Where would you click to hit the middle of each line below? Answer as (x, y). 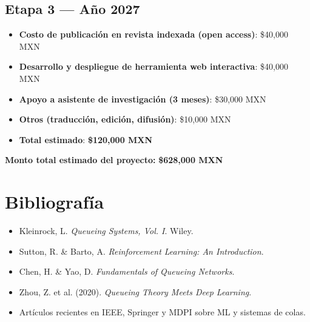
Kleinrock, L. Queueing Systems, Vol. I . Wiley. (106, 231)
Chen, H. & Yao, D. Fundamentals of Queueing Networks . (127, 271)
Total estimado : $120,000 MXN (86, 139)
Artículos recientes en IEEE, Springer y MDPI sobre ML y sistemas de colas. (162, 312)
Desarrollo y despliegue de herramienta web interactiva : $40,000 (153, 66)
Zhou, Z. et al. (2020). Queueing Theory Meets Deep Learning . (135, 291)
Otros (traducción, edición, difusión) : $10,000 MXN (125, 119)
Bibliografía (55, 202)
